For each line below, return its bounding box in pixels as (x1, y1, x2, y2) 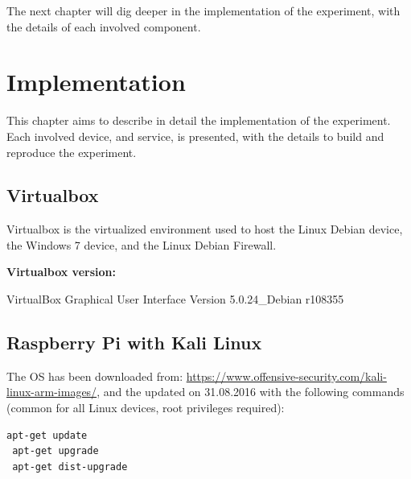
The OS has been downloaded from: (6, 367, 183, 384)
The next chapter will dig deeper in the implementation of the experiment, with (6, 2, 401, 19)
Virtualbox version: (6, 263, 116, 280)
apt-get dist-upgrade (12, 460, 128, 473)
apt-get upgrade (12, 445, 99, 457)
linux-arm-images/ (6, 383, 97, 400)
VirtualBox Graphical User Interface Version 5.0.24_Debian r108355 (6, 291, 344, 308)
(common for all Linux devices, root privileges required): (6, 399, 285, 416)
